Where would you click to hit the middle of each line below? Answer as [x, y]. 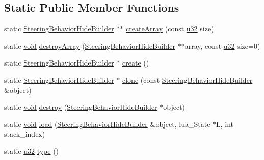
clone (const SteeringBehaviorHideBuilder [188, 79]
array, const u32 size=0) [222, 45]
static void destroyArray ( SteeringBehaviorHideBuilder [90, 45]
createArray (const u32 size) [170, 29]
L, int [225, 124]
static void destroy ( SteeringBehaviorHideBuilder [81, 107]
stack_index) [25, 134]
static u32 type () [32, 151]
